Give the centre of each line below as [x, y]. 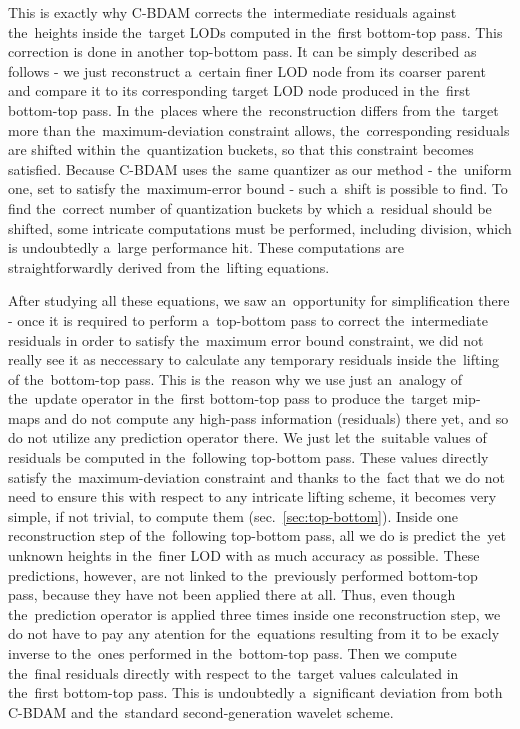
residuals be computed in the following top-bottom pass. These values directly [248, 457]
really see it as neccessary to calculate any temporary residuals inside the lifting [254, 359]
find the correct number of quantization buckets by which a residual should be [250, 207]
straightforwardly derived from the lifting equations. [169, 266]
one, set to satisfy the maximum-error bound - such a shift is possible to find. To [258, 188]
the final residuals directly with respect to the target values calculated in [233, 672]
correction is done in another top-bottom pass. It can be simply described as [242, 51]
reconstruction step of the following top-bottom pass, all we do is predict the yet [257, 535]
